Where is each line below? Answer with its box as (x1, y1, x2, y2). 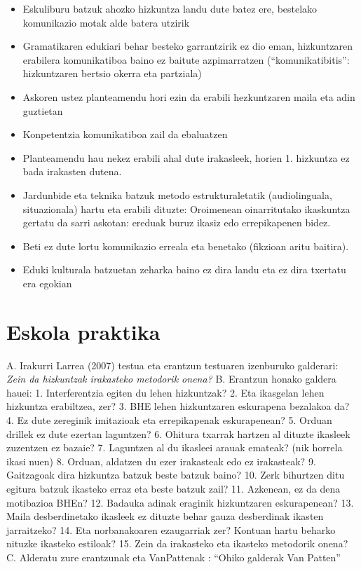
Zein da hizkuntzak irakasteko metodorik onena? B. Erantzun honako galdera (6, 371, 336, 386)
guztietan (22, 103, 63, 118)
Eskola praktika (6, 317, 161, 345)
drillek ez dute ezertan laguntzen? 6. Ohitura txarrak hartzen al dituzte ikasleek (6, 426, 350, 441)
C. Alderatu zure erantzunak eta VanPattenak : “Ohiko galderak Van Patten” (6, 549, 341, 564)
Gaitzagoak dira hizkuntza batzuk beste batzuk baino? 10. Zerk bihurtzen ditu (6, 467, 345, 482)
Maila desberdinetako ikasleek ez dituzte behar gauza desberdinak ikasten (6, 509, 324, 523)
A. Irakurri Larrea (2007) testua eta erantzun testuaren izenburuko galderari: (6, 357, 339, 372)
